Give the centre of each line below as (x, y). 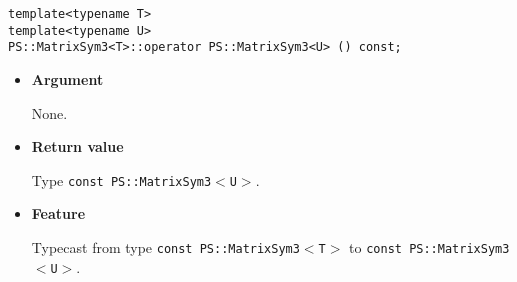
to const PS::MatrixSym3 (429, 247)
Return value (77, 146)
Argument (67, 78)
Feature (58, 213)
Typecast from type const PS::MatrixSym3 (165, 247)
